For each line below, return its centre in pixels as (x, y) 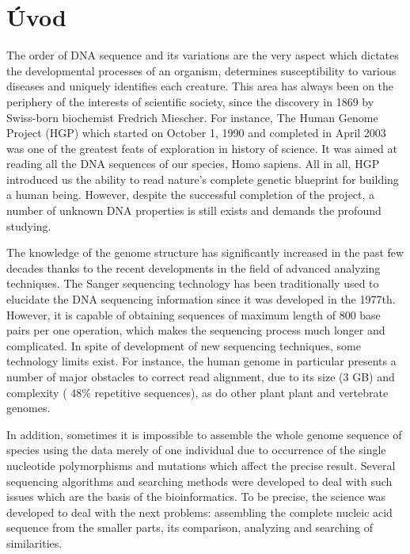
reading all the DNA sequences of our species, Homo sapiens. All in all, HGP (193, 164)
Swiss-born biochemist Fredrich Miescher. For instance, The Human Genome (192, 117)
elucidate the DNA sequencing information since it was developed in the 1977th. (201, 299)
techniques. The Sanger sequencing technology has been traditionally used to (193, 283)
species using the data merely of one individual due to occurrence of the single (196, 450)
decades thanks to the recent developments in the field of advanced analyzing (194, 267)
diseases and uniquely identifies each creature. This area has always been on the (200, 86)
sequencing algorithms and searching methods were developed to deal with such (199, 481)
